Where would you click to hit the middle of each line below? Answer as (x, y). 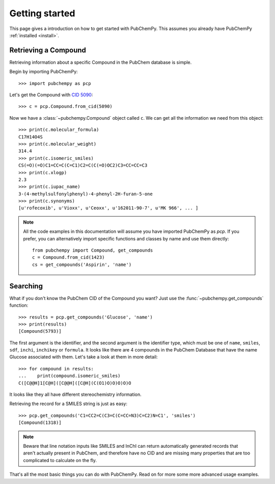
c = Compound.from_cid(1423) (68, 258)
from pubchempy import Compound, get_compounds (93, 250)
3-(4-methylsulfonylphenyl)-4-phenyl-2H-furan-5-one (86, 194)
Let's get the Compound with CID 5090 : (51, 95)
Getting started (42, 13)
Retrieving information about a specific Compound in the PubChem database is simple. (101, 62)
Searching (26, 286)
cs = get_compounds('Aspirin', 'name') (82, 264)
